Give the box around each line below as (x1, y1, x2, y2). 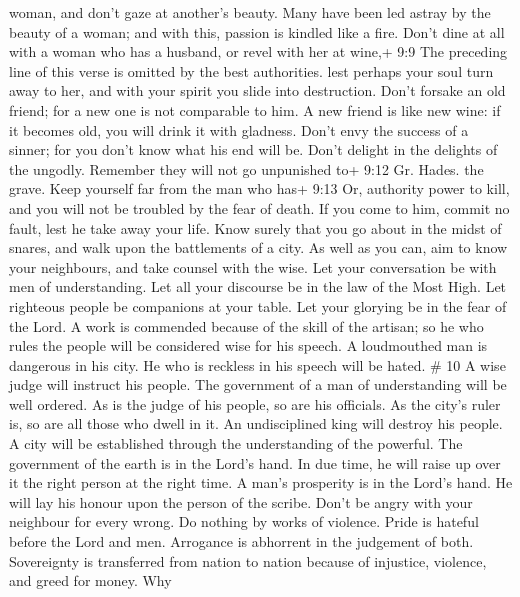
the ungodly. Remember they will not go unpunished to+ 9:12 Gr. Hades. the (9, 158, 484, 179)
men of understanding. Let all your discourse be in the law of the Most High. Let (9, 276, 507, 297)
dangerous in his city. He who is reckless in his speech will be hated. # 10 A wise (9, 354, 506, 375)
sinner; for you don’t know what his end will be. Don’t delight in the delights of (9, 139, 498, 160)
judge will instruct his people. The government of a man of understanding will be (9, 374, 507, 395)
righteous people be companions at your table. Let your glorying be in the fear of (9, 295, 507, 316)
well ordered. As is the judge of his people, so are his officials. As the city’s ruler (9, 393, 501, 414)
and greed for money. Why (9, 570, 172, 591)
